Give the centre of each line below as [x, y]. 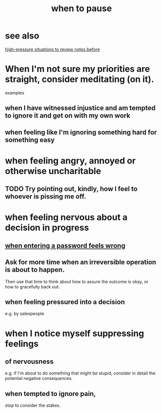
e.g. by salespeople [25, 314]
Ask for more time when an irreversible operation [81, 262]
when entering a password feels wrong [65, 245]
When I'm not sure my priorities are [78, 69]
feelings [22, 344]
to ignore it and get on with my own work [68, 116]
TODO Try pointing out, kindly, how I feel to [71, 189]
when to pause [81, 9]
